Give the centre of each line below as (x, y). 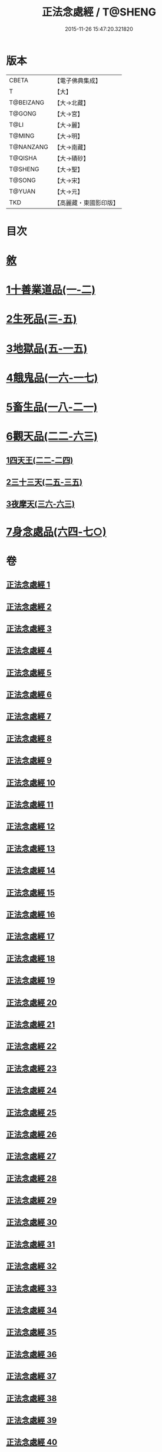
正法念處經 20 (32, 1003)
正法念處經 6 (29, 695)
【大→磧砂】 (72, 158)
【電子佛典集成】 (78, 81)
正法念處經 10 (31, 783)
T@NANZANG (29, 147)
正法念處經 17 (30, 937)
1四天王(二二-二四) (40, 460)
